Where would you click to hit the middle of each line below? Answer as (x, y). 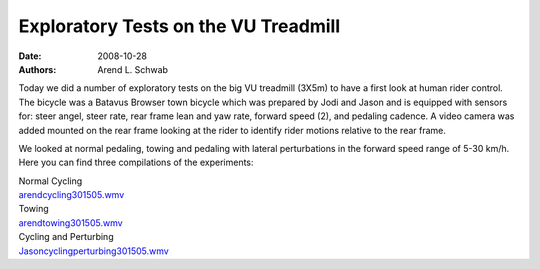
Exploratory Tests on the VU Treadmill (179, 26)
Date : (30, 56)
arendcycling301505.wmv (71, 195)
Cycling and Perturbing (66, 237)
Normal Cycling (50, 181)
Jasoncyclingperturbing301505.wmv (93, 251)
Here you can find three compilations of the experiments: (136, 162)
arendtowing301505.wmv (71, 222)
